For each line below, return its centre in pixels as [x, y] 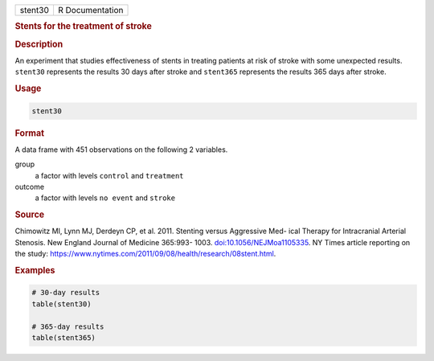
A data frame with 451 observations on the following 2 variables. [121, 150]
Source [30, 215]
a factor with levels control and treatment [109, 175]
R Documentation [90, 10]
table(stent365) [64, 338]
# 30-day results [66, 293]
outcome [29, 187]
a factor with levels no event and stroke [105, 198]
